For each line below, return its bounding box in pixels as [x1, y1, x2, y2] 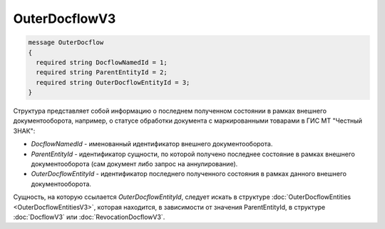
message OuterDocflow [28, 39, 104, 46]
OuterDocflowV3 [13, 11, 116, 26]
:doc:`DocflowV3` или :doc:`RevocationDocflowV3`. [13, 213, 165, 221]
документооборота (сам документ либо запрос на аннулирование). [31, 160, 238, 168]
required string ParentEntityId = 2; [36, 68, 168, 76]
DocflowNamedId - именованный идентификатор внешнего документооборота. [31, 140, 273, 148]
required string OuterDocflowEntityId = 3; [36, 78, 190, 86]
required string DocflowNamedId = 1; [36, 58, 168, 66]
